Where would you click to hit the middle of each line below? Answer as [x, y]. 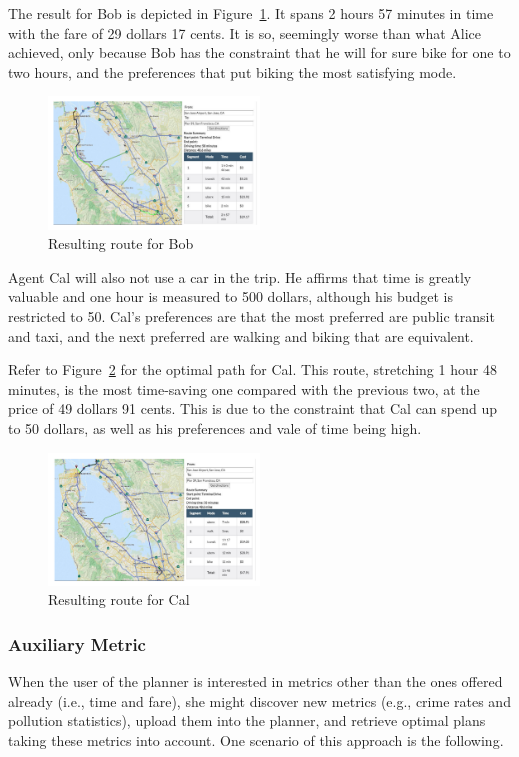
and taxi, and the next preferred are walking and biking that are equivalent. [241, 335]
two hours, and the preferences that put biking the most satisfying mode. [232, 71]
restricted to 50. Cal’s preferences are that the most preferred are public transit [251, 316]
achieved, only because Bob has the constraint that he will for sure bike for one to [259, 52]
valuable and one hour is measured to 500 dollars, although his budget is [231, 296]
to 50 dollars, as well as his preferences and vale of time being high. [215, 428]
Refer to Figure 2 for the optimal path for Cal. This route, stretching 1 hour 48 [252, 369]
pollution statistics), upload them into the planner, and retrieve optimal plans [247, 720]
